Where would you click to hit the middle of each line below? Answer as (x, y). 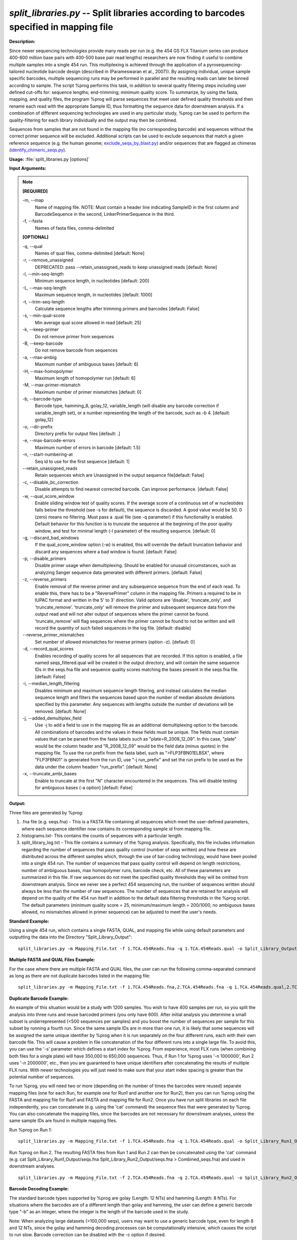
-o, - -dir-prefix (38, 427)
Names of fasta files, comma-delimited (74, 228)
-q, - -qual (32, 246)
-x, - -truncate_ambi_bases (49, 774)
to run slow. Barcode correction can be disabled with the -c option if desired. (87, 1235)
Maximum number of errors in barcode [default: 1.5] (88, 447)
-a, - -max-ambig (40, 357)
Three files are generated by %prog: (46, 812)
